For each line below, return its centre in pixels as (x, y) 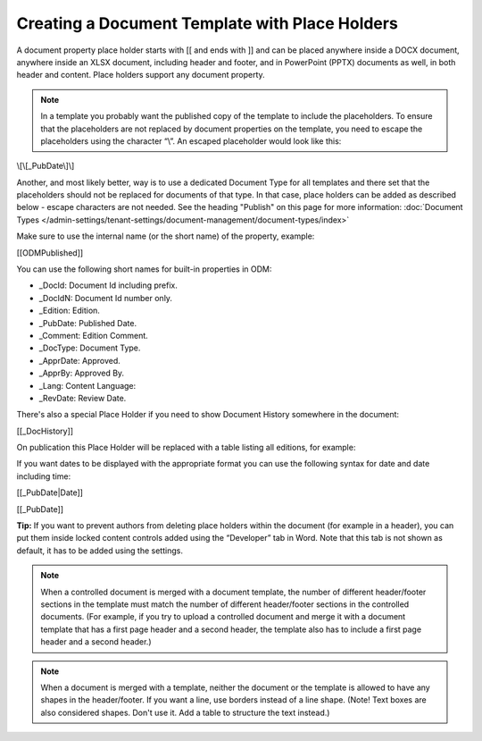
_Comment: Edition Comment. (94, 335)
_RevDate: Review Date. (83, 398)
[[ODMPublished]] (50, 253)
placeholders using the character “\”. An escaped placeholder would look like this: (191, 141)
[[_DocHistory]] (45, 431)
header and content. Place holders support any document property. (141, 75)
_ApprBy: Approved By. (82, 373)
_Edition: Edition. (69, 311)
